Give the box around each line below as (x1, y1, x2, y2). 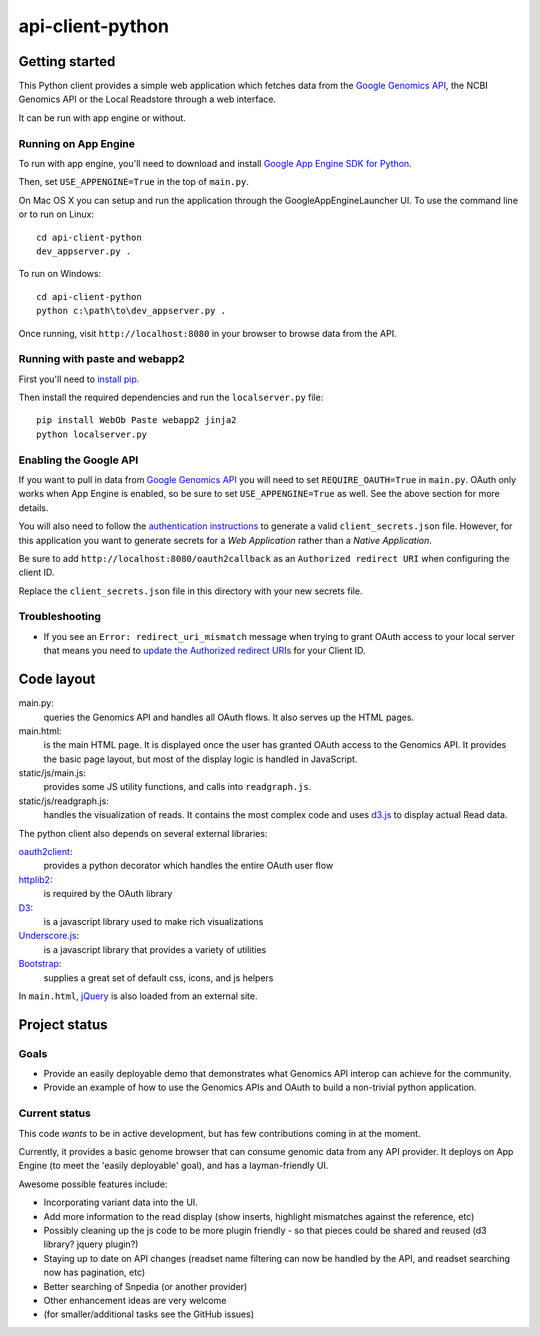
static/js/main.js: (18, 767, 87, 779)
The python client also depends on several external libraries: (18, 827, 268, 839)
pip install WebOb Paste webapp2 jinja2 (36, 415, 237, 426)
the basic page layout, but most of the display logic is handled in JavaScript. (43, 753, 358, 765)
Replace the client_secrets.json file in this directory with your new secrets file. (18, 585, 363, 597)
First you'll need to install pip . (18, 373, 140, 385)
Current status (18, 1106, 92, 1120)
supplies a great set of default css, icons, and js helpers (43, 971, 274, 984)
